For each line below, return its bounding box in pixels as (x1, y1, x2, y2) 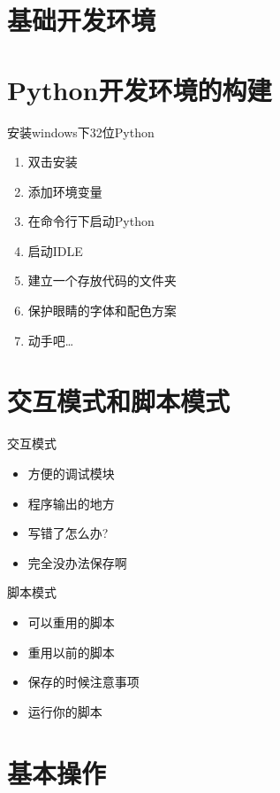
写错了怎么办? (27, 524, 109, 542)
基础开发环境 (7, 2, 156, 38)
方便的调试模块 (27, 463, 115, 482)
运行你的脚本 (27, 702, 102, 720)
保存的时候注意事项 (27, 672, 140, 691)
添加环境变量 (27, 182, 102, 200)
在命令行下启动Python (27, 212, 155, 230)
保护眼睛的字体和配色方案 (27, 301, 177, 320)
